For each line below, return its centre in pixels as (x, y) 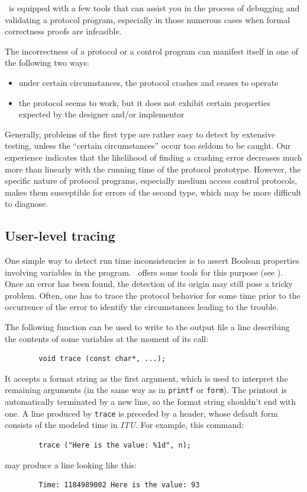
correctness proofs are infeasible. (63, 31)
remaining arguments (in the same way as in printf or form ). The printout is (146, 390)
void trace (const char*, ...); (102, 359)
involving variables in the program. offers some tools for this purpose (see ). (144, 272)
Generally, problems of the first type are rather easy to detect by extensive (140, 134)
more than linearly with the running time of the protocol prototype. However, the (153, 169)
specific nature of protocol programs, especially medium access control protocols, (151, 180)
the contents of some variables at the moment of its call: (107, 338)
